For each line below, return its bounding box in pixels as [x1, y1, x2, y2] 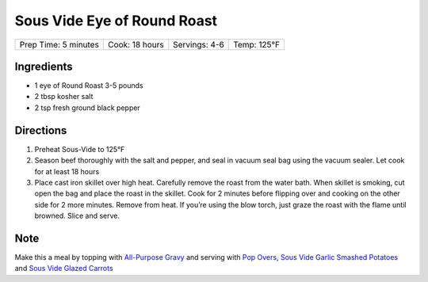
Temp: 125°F [232, 39, 281, 50]
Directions [14, 124, 67, 137]
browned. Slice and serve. [34, 211, 120, 221]
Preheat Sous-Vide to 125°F [34, 144, 125, 154]
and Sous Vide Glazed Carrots [14, 264, 114, 273]
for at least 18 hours [34, 166, 100, 176]
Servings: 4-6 [173, 39, 225, 50]
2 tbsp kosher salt [34, 92, 94, 101]
